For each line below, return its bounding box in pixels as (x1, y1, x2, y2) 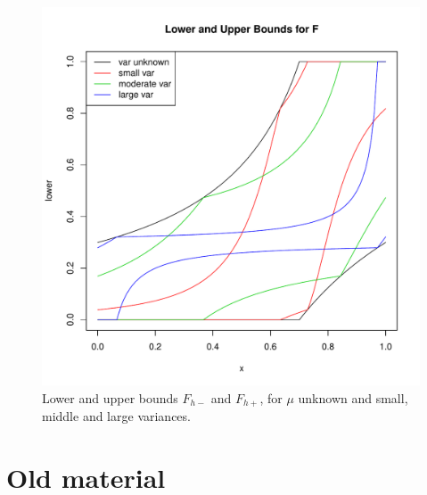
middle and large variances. (42, 407, 191, 425)
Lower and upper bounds (42, 388, 178, 407)
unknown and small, (298, 388, 408, 407)
